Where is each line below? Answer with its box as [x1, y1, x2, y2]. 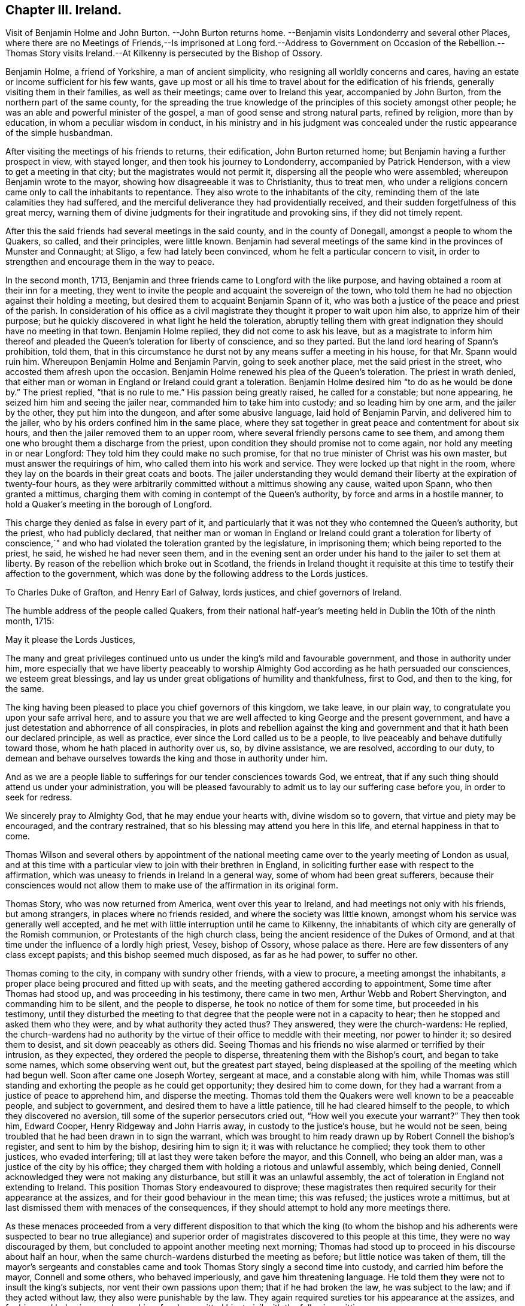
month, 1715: [5, 616, 54, 627]
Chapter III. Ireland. [5, 2, 122, 17]
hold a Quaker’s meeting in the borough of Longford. [5, 499, 213, 510]
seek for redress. [5, 792, 72, 803]
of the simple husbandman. [5, 128, 113, 138]
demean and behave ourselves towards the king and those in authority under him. [5, 753, 328, 764]
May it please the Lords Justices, [5, 634, 136, 645]
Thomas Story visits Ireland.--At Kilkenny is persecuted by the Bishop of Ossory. [5, 48, 323, 59]
